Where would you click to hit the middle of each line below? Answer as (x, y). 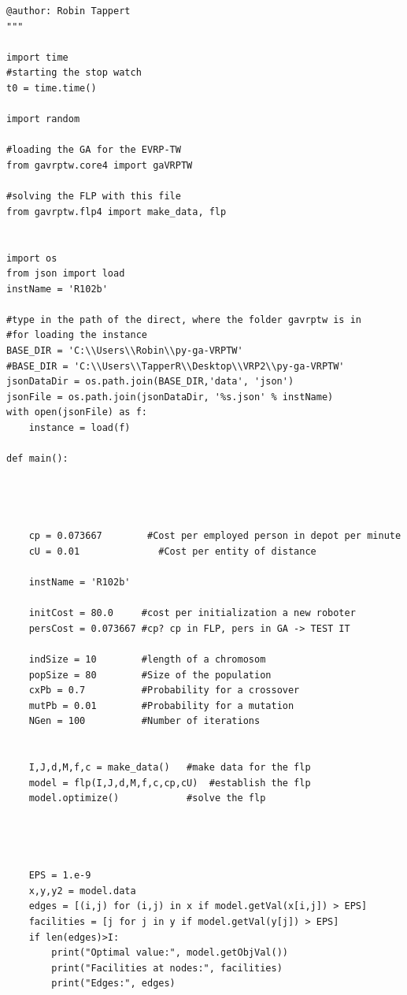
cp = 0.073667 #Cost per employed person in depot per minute (215, 536)
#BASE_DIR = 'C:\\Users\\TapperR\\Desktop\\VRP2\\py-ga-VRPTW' (176, 366)
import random (43, 119)
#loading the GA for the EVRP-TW (94, 150)
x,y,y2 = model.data (82, 891)
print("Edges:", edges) (113, 984)
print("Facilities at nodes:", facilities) (167, 968)
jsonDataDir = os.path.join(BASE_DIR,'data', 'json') (150, 382)
